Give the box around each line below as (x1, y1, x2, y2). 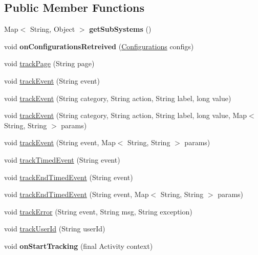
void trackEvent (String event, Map (4, 137, 116, 148)
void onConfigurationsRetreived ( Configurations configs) (4, 41, 194, 51)
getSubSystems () (89, 24, 152, 34)
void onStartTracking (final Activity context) (4, 240, 153, 251)
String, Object (30, 24, 75, 34)
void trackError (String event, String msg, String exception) (4, 206, 192, 217)
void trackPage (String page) (4, 58, 95, 69)
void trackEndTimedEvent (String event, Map (4, 189, 149, 200)
